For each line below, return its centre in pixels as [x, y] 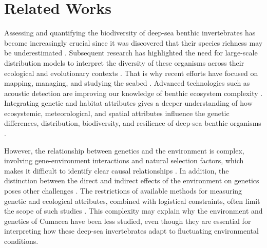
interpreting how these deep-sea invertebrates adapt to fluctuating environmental [131, 231]
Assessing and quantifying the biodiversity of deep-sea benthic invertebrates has [130, 33]
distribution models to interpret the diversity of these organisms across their [124, 62]
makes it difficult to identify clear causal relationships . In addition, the [117, 170]
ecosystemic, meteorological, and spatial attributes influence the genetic [117, 113]
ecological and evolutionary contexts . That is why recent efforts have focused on [131, 73]
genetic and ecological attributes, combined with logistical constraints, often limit [132, 201]
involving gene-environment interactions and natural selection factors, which [124, 160]
